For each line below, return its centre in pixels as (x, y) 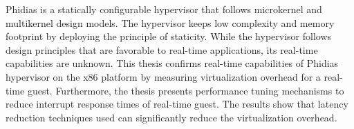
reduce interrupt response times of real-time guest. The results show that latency (177, 104)
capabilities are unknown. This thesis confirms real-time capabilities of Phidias (172, 63)
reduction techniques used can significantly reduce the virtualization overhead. (171, 117)
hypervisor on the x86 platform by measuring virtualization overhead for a (163, 76)
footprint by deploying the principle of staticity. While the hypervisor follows (169, 36)
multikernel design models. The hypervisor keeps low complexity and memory (170, 22)
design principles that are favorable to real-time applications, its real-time (162, 49)
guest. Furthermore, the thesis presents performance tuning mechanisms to (186, 90)
